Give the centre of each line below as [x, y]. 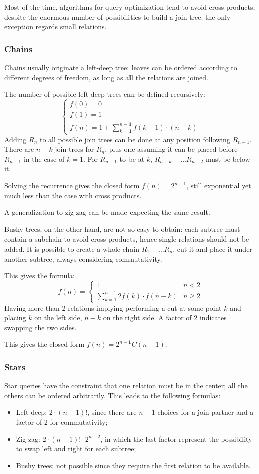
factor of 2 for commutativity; [62, 422]
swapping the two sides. [40, 327]
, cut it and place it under [213, 249]
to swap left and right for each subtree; [76, 449]
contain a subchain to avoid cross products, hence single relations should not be [127, 239]
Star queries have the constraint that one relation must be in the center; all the [126, 385]
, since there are [112, 412]
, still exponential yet [219, 186]
